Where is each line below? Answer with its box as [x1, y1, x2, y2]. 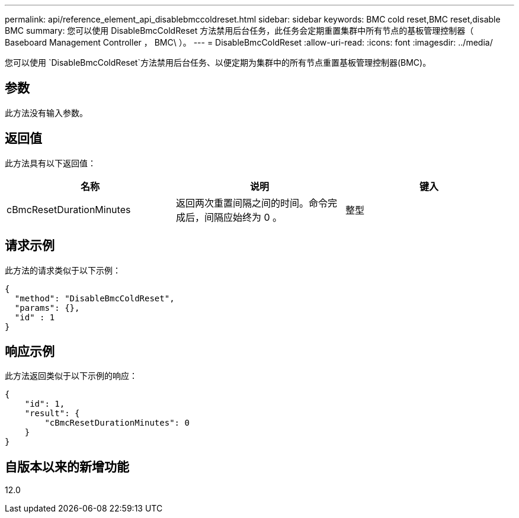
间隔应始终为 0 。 [204, 211, 283, 223]
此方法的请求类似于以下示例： [5, 265, 121, 275]
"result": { [24, 408, 80, 419]
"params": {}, [14, 303, 80, 313]
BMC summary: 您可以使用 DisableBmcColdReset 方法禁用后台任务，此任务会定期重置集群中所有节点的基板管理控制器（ [5, 25, 474, 36]
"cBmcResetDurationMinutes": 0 [44, 418, 190, 428]
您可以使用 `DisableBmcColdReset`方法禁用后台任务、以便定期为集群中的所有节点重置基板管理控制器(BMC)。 [5, 57, 431, 67]
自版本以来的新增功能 [5, 459, 129, 474]
